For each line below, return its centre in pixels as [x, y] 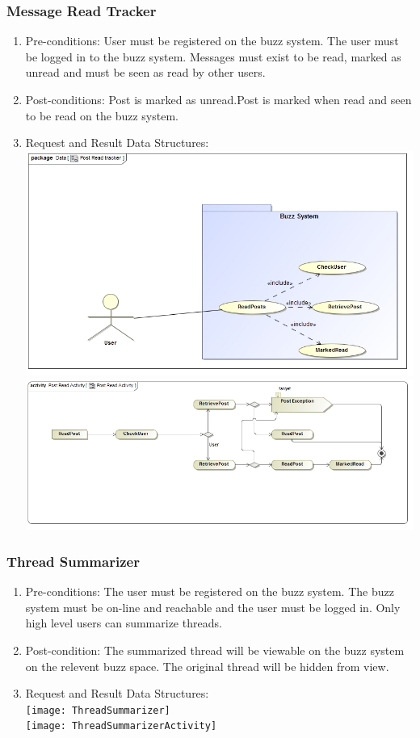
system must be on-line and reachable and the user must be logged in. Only [213, 607]
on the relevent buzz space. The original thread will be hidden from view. [207, 666]
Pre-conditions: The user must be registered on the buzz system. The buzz [210, 591]
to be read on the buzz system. [102, 115]
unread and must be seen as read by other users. [145, 72]
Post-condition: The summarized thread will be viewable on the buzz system [215, 650]
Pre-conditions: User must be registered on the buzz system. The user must [212, 41]
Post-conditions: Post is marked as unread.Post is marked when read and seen [218, 99]
